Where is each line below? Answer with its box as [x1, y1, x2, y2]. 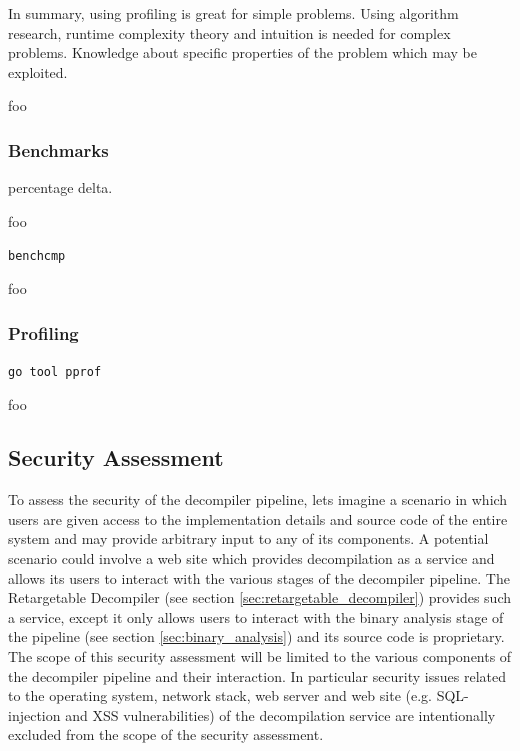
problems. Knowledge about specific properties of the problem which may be [8, 42, 477, 63]
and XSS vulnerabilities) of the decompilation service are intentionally [65, 704, 496, 725]
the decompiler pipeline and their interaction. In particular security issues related [8, 665, 506, 686]
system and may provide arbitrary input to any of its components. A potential [8, 528, 489, 549]
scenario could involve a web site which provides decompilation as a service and [8, 548, 495, 569]
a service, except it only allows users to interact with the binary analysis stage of [8, 606, 504, 627]
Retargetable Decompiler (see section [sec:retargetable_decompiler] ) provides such [8, 587, 512, 608]
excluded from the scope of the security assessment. [8, 724, 324, 745]
